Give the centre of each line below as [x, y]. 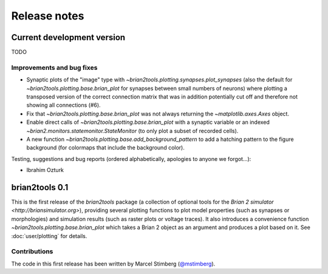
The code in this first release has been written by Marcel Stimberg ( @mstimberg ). [113, 264]
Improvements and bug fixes [54, 67]
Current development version [68, 37]
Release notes [48, 16]
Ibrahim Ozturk [45, 170]
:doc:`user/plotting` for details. [49, 236]
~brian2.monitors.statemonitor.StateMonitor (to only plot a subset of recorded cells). [132, 131]
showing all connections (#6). [63, 105]
